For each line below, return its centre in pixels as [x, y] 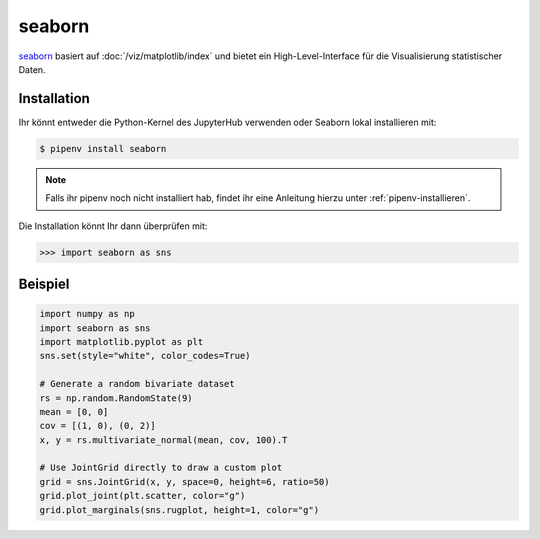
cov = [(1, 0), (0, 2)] [98, 426]
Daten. [32, 69]
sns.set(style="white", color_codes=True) [145, 356]
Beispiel [44, 283]
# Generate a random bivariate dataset [137, 384]
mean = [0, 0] [74, 411]
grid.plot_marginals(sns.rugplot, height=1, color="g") [179, 509]
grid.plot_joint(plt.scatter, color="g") [142, 496]
